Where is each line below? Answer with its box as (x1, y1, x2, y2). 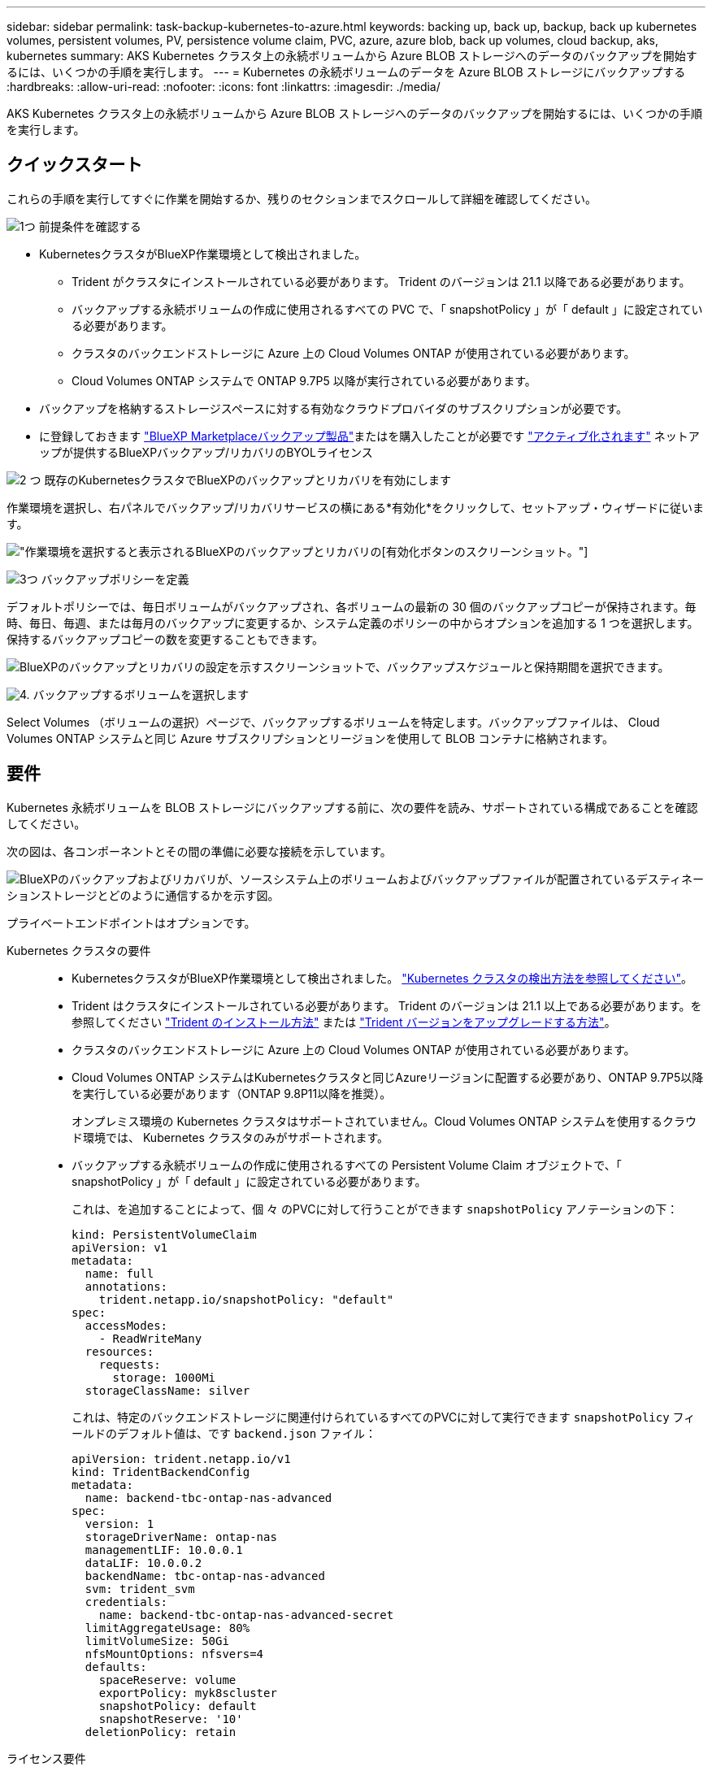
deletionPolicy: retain (85, 1725, 237, 1738)
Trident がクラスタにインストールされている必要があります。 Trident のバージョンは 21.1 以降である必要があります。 (72, 274, 691, 289)
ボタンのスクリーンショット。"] (419, 544, 588, 558)
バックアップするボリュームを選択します (33, 687, 250, 701)
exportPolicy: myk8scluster (98, 1686, 277, 1699)
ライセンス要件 (7, 1751, 86, 1765)
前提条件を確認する (38, 219, 141, 233)
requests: (98, 1357, 161, 1371)
